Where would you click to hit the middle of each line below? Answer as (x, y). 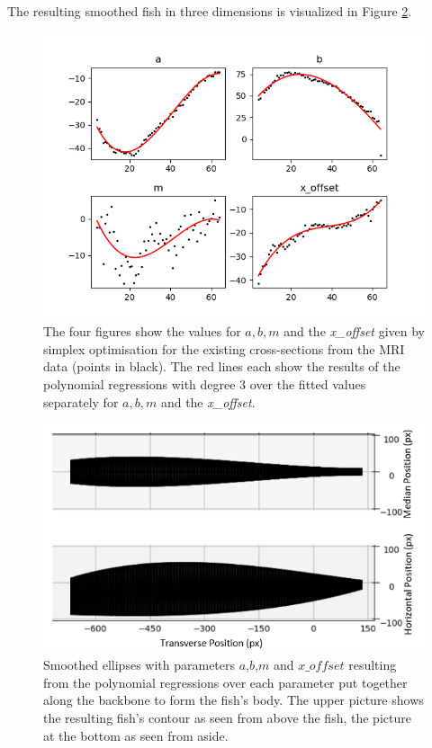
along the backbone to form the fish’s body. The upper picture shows (234, 700)
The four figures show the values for (142, 331)
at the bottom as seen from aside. (136, 735)
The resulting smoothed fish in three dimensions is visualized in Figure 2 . (210, 11)
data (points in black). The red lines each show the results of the (222, 366)
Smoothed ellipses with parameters (139, 665)
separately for (81, 401)
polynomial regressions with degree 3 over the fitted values (205, 383)
